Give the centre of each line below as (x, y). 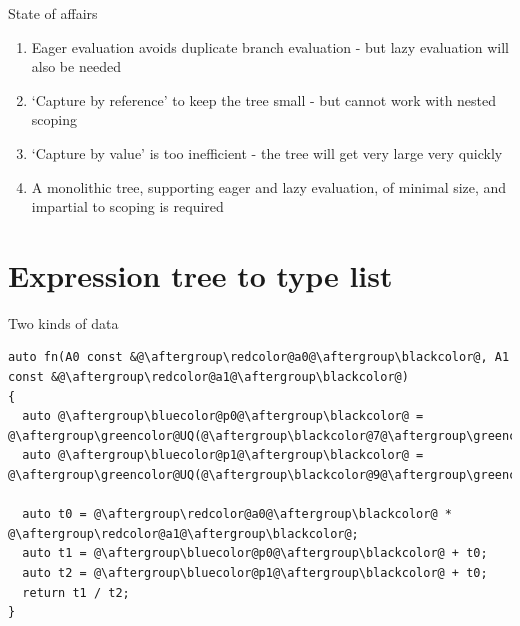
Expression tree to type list (200, 274)
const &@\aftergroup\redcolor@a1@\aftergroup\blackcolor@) (208, 377)
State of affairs (53, 13)
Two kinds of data (63, 322)
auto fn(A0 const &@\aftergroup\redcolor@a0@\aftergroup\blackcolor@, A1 (259, 357)
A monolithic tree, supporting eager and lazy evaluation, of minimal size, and (269, 186)
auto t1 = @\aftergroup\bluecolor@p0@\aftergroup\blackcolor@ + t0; (255, 553)
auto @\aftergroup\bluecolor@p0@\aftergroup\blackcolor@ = (223, 416)
